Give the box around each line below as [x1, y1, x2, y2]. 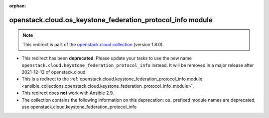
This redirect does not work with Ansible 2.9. [21, 90, 114, 96]
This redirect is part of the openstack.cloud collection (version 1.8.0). [22, 41, 164, 47]
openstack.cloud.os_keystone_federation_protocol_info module [9, 15, 213, 24]
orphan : [9, 3, 26, 8]
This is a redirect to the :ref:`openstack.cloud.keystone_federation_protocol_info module [21, 76, 203, 82]
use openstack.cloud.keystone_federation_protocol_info [21, 104, 137, 110]
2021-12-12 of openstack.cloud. [21, 69, 87, 75]
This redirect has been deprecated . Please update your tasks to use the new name [21, 55, 192, 61]
